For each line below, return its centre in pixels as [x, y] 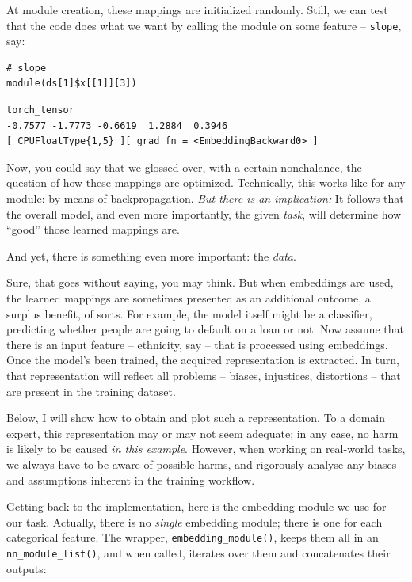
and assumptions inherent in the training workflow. [131, 479]
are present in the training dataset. [91, 391]
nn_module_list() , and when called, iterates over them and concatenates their [198, 552]
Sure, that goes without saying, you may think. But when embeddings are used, [200, 282]
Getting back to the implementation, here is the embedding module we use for [196, 506]
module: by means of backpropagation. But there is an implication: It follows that [205, 198]
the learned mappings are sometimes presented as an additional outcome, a [189, 297]
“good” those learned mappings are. [93, 229]
